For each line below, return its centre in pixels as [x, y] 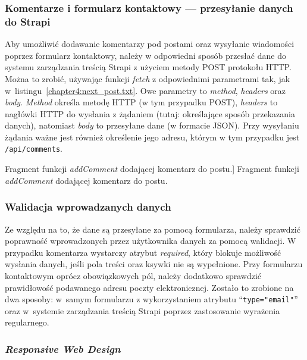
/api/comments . [34, 148]
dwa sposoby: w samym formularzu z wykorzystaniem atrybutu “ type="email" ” [151, 299]
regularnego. [27, 322]
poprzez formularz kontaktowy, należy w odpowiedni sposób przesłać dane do [145, 55]
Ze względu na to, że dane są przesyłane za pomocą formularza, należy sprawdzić [153, 229]
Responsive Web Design [63, 348]
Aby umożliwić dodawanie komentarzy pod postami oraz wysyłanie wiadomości [150, 44]
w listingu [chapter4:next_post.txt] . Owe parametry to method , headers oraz [145, 90]
